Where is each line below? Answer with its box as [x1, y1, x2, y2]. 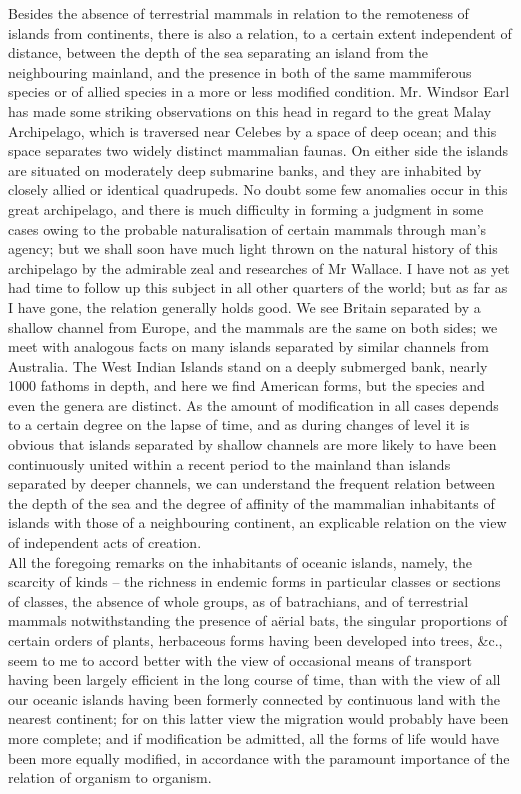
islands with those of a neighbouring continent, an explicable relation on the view [8, 512, 507, 533]
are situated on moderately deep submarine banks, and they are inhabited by [8, 159, 482, 180]
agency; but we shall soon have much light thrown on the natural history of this [8, 238, 498, 259]
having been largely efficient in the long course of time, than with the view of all [8, 669, 501, 690]
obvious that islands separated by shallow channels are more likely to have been [8, 434, 497, 455]
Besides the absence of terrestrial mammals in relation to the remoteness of [8, 3, 469, 23]
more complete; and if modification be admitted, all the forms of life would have [8, 727, 499, 748]
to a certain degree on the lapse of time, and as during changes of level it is [8, 414, 470, 435]
